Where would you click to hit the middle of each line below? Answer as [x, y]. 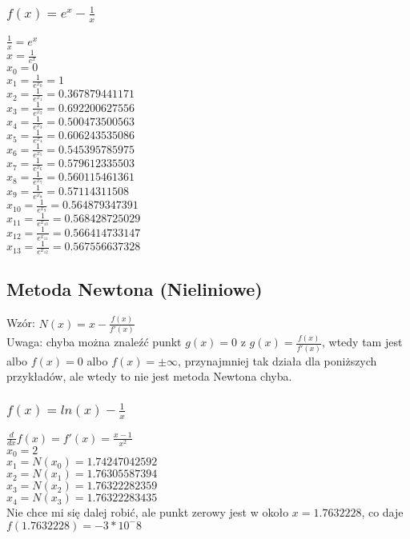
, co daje [382, 512]
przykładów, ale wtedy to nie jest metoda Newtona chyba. [149, 376]
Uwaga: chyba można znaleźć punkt [94, 342]
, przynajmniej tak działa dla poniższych [277, 360]
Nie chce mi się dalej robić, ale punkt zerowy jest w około [148, 512]
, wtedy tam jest [362, 342]
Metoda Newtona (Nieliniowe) [135, 289]
